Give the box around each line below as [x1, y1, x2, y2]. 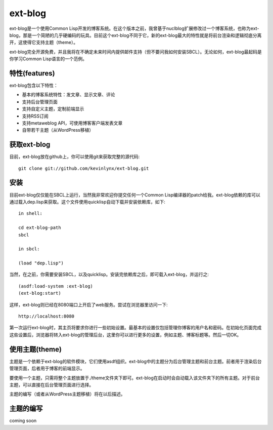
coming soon [9, 418, 37, 424]
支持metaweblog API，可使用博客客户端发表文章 [22, 120, 123, 126]
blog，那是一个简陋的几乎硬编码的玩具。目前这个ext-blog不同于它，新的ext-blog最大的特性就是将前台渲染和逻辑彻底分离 [9, 32, 262, 38]
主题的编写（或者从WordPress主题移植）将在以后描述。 [9, 391, 126, 397]
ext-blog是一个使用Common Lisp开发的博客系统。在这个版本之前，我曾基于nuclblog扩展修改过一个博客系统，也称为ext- [9, 25, 259, 31]
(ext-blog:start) [18, 290, 61, 296]
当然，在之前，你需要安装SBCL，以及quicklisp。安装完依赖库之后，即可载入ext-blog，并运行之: [9, 271, 209, 278]
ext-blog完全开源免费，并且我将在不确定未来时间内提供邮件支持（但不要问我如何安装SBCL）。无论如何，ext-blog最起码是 [9, 49, 262, 55]
